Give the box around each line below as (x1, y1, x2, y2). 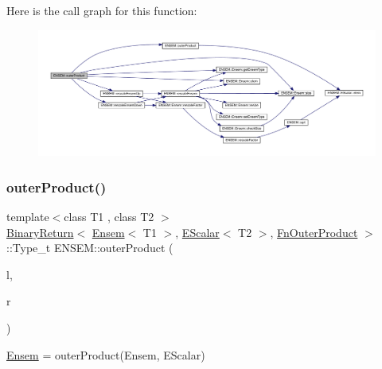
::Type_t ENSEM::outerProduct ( (6, 239, 173, 256)
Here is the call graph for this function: (6, 2, 197, 18)
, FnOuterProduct (270, 223, 358, 240)
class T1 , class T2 (64, 208, 154, 224)
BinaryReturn (6, 223, 74, 240)
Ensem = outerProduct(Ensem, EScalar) (6, 346, 205, 363)
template (6, 208, 49, 224)
